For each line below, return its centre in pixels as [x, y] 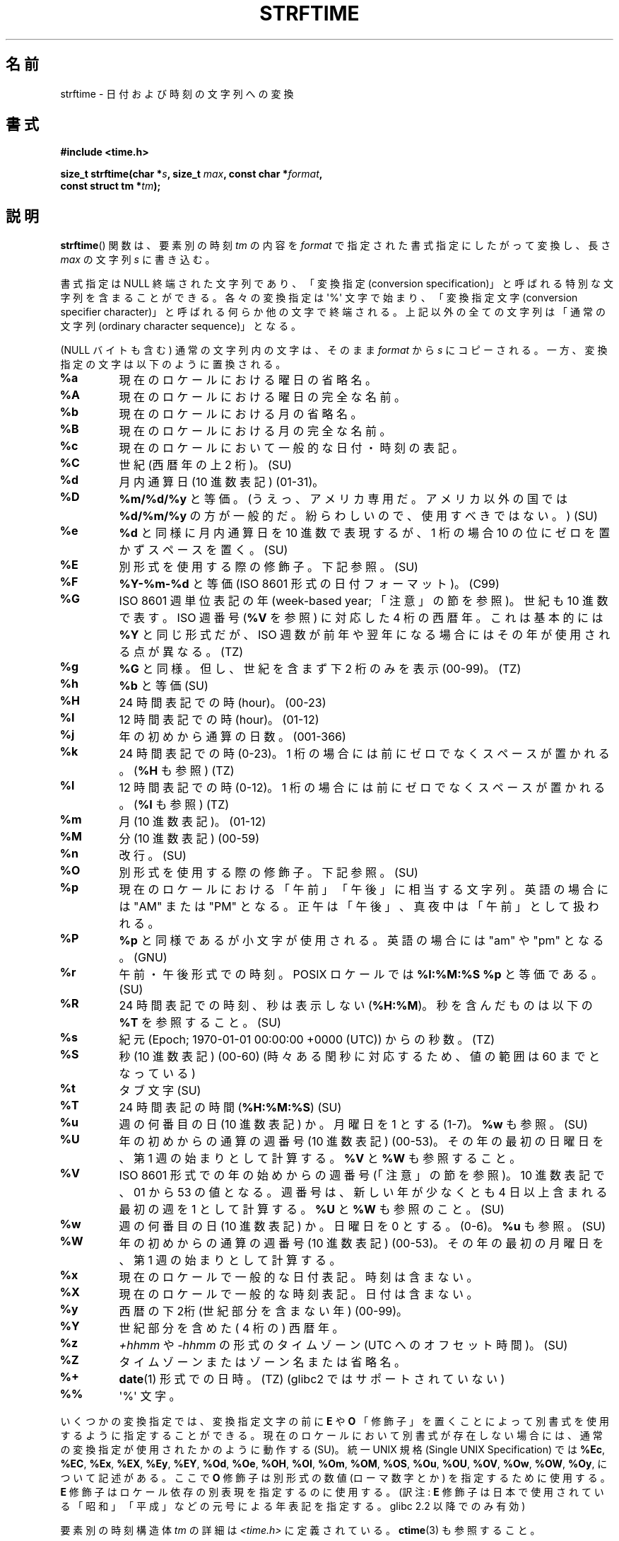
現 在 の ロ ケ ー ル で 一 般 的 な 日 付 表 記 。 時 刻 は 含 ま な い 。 [299, 1277]
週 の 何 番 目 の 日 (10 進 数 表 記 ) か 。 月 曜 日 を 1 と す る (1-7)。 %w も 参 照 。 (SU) [353, 1125]
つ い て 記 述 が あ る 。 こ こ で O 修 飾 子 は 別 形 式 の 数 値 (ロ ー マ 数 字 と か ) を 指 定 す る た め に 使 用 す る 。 [335, 1478]
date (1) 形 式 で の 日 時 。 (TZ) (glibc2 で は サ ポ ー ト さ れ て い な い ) [312, 1379]
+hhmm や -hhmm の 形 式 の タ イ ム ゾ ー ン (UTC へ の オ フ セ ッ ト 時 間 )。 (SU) [343, 1345]
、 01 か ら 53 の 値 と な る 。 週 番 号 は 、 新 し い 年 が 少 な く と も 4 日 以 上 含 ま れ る [363, 1193]
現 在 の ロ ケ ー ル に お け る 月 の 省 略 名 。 [241, 414]
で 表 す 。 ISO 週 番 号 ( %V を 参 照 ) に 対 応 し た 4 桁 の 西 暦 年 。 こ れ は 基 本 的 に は [361, 618]
